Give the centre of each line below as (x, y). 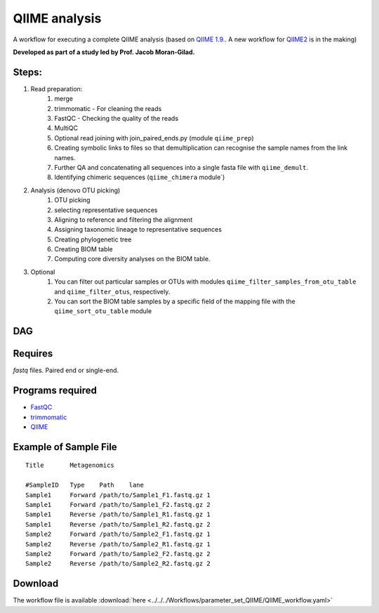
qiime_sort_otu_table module (103, 311)
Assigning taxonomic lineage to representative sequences (138, 230)
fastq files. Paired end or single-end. (66, 370)
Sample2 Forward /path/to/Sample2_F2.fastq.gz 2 (118, 554)
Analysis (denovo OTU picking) (75, 190)
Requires (33, 354)
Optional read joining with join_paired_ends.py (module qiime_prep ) (154, 138)
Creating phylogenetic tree (93, 239)
